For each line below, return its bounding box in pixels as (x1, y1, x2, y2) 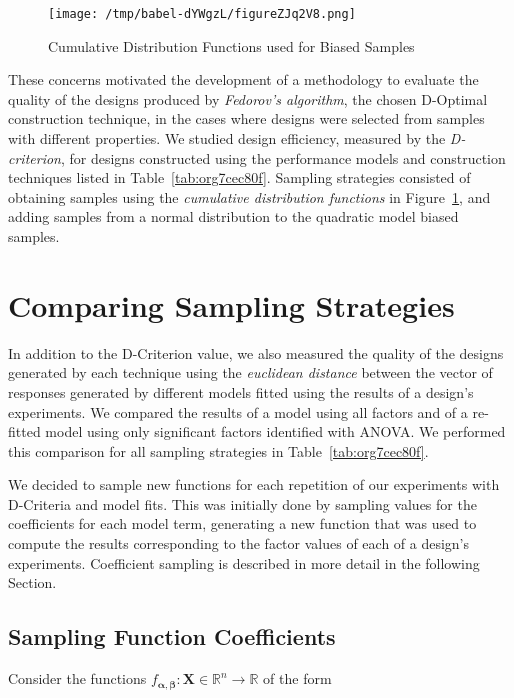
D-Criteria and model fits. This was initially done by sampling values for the (8, 493, 477, 514)
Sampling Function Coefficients (8, 621, 336, 652)
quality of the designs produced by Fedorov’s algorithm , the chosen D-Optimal (8, 88, 488, 109)
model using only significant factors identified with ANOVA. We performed (45, 421, 506, 442)
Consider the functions (8, 668, 147, 689)
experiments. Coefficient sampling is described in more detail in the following (8, 552, 480, 573)
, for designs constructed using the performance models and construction (60, 147, 506, 168)
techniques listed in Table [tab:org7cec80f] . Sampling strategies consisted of (8, 167, 471, 188)
